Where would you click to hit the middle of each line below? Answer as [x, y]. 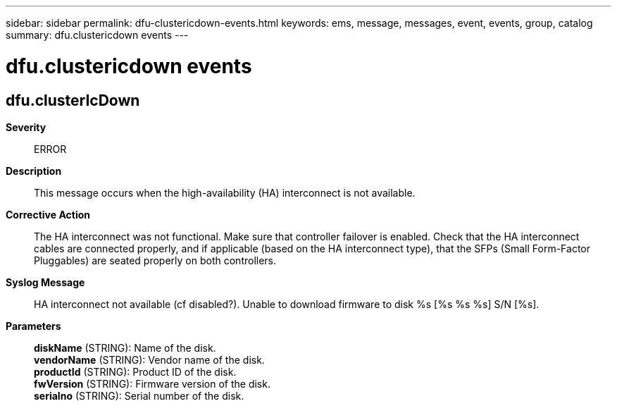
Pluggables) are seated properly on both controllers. [155, 260]
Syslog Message [45, 282]
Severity [26, 127]
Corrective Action [48, 214]
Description [34, 171]
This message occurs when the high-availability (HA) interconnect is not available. [225, 192]
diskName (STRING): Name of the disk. [125, 347]
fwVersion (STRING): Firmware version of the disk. [152, 383]
